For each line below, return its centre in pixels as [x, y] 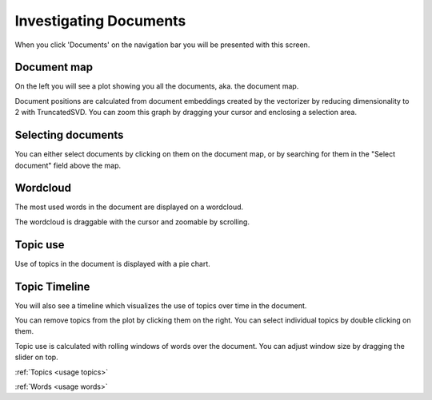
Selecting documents [69, 135]
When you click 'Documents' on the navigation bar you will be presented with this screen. [162, 45]
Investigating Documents [100, 21]
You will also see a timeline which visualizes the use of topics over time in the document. [161, 305]
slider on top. [37, 357]
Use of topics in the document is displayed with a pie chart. [113, 263]
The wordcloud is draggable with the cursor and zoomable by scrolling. [132, 222]
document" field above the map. [68, 165]
